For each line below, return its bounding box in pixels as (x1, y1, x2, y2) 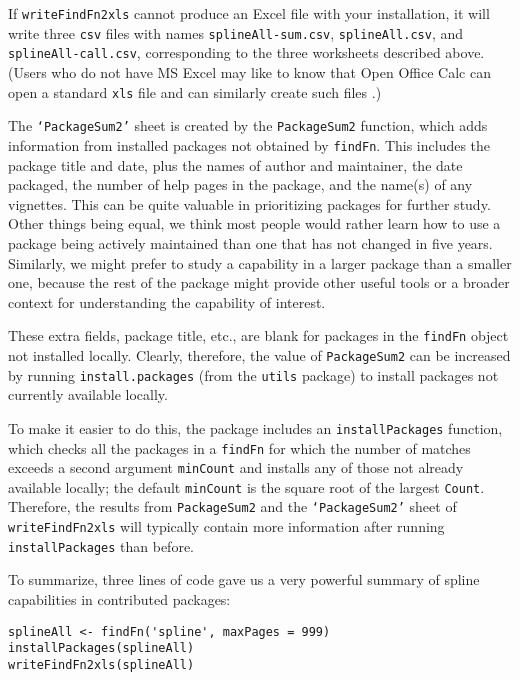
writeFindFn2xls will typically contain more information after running (8, 516, 445, 537)
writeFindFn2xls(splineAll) (8, 657, 195, 672)
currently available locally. (8, 384, 168, 405)
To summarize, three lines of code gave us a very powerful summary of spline (8, 569, 480, 590)
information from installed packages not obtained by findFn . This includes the (8, 134, 491, 155)
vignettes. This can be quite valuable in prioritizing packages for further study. (8, 193, 491, 214)
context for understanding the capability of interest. (8, 291, 326, 312)
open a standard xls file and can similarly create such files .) (8, 81, 382, 102)
